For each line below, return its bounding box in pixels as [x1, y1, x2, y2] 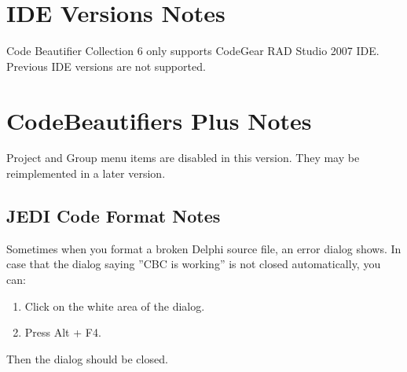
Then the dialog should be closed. [6, 350, 168, 366]
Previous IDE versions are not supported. [6, 57, 206, 74]
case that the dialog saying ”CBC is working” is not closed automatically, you [6, 256, 381, 272]
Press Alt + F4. [24, 324, 101, 341]
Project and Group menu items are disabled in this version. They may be [6, 149, 360, 166]
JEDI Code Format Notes [6, 204, 221, 228]
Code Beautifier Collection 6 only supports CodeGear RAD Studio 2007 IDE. [6, 42, 379, 59]
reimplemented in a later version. [6, 165, 166, 182]
